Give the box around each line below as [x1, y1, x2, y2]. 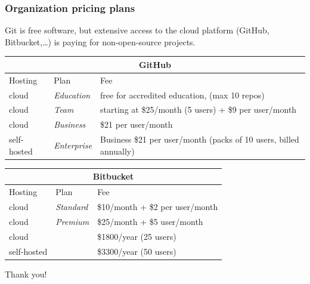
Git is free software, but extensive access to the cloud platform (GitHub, [5, 24, 269, 36]
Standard [55, 200, 88, 212]
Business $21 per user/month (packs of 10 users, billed [100, 133, 299, 146]
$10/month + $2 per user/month [97, 200, 218, 212]
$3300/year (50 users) [97, 245, 176, 257]
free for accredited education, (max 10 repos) [100, 88, 265, 101]
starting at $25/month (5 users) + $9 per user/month [100, 103, 297, 116]
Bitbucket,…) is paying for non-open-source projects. [5, 35, 196, 48]
